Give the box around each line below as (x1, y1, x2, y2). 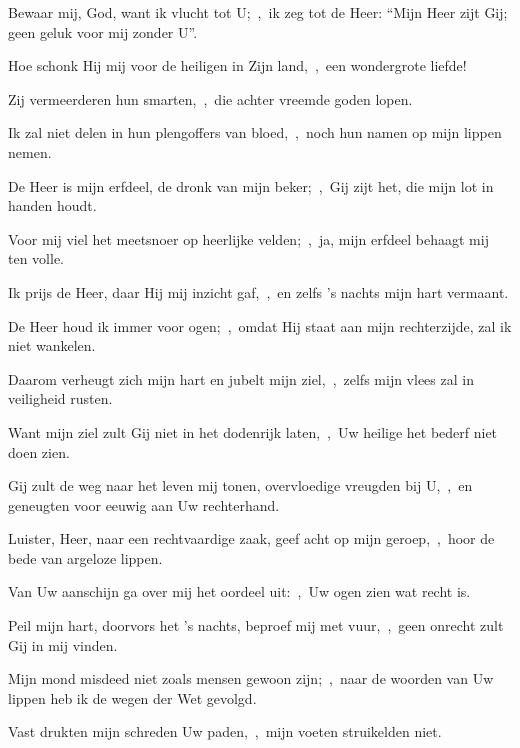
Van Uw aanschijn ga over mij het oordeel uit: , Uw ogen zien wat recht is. (8, 581, 471, 602)
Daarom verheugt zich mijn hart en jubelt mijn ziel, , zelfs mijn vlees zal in (8, 368, 474, 389)
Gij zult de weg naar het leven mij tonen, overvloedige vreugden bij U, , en (8, 475, 473, 496)
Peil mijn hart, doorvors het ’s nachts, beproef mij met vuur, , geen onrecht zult (8, 615, 504, 636)
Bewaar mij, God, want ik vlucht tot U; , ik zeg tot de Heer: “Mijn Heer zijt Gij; (8, 2, 508, 22)
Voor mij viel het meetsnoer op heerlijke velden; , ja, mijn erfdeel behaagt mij (8, 228, 489, 249)
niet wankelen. (8, 335, 96, 356)
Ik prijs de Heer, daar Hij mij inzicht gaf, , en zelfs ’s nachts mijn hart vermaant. (8, 281, 509, 302)
